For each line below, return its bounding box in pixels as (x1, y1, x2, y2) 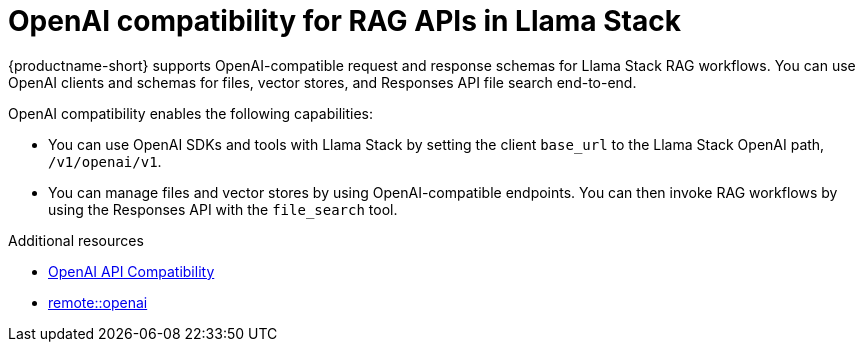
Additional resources (8, 231, 144, 249)
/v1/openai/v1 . (48, 152, 162, 170)
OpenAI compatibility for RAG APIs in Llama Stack (8, 4, 681, 38)
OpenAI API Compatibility (48, 262, 215, 280)
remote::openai (48, 293, 148, 311)
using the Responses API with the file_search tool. (48, 200, 398, 218)
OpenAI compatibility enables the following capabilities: (8, 104, 373, 122)
